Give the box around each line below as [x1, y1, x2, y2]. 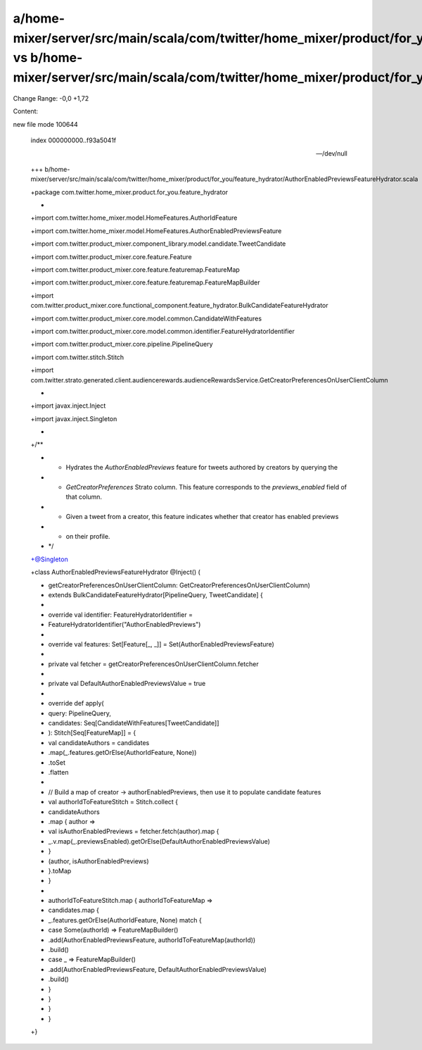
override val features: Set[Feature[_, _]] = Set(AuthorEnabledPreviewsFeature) [48, 639, 274, 648]
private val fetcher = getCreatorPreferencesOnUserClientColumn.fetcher [48, 659, 260, 668]
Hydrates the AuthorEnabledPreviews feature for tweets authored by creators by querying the [65, 463, 338, 472]
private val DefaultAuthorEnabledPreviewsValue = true [48, 680, 206, 688]
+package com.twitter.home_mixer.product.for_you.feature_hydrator [30, 187, 229, 196]
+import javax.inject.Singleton [30, 414, 117, 423]
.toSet [48, 758, 66, 767]
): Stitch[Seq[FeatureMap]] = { [48, 729, 136, 737]
